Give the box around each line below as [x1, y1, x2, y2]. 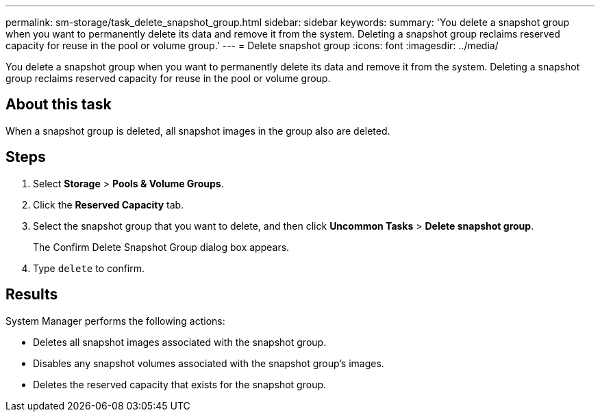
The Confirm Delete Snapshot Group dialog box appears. [33, 241, 290, 253]
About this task [5, 96, 112, 113]
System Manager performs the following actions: [5, 314, 225, 327]
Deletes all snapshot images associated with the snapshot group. [33, 336, 327, 348]
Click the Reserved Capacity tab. [33, 198, 184, 211]
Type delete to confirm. [33, 262, 145, 274]
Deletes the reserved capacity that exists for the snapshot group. [33, 378, 327, 390]
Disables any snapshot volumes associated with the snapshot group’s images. [33, 357, 384, 369]
